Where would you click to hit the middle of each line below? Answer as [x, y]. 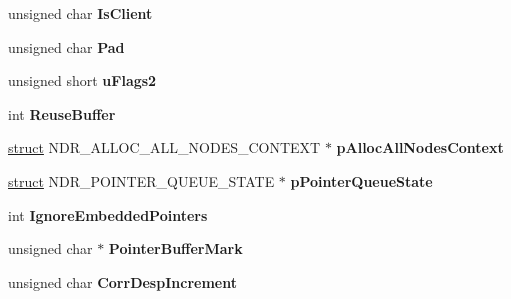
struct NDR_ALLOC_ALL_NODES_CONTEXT [164, 147]
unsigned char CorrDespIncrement [122, 281]
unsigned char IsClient [80, 13]
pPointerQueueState [361, 180]
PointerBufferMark [175, 248]
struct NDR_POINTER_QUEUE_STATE [141, 180]
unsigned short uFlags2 [82, 80]
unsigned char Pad [66, 46]
